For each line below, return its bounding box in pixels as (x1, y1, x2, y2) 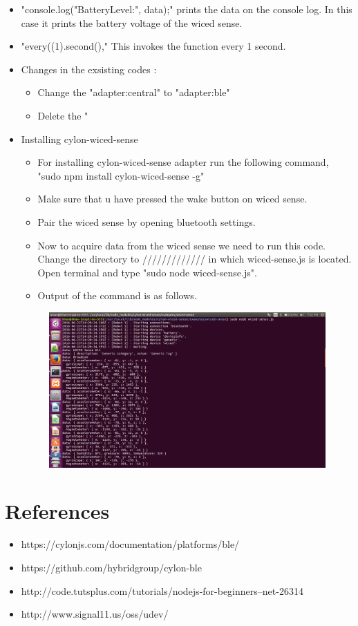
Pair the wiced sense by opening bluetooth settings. (37, 214, 256, 229)
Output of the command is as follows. (37, 288, 197, 303)
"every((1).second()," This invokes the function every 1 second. (21, 39, 286, 53)
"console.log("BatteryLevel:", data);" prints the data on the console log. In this (21, 2, 352, 16)
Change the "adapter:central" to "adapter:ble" (37, 85, 230, 99)
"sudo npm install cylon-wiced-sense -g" (37, 168, 205, 182)
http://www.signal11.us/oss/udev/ (21, 607, 169, 621)
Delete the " (37, 108, 88, 122)
